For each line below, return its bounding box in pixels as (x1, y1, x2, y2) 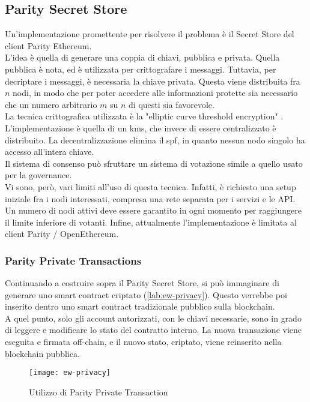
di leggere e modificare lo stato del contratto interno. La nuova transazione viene (5, 323, 302, 336)
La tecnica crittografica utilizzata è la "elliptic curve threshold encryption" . (5, 110, 284, 122)
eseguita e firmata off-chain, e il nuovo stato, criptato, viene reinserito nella (5, 335, 282, 348)
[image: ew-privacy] (29, 368, 111, 377)
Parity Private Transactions (5, 253, 142, 268)
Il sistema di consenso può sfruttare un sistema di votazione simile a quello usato (5, 157, 303, 169)
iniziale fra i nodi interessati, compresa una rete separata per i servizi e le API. (5, 192, 296, 205)
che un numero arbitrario (5, 98, 97, 110)
